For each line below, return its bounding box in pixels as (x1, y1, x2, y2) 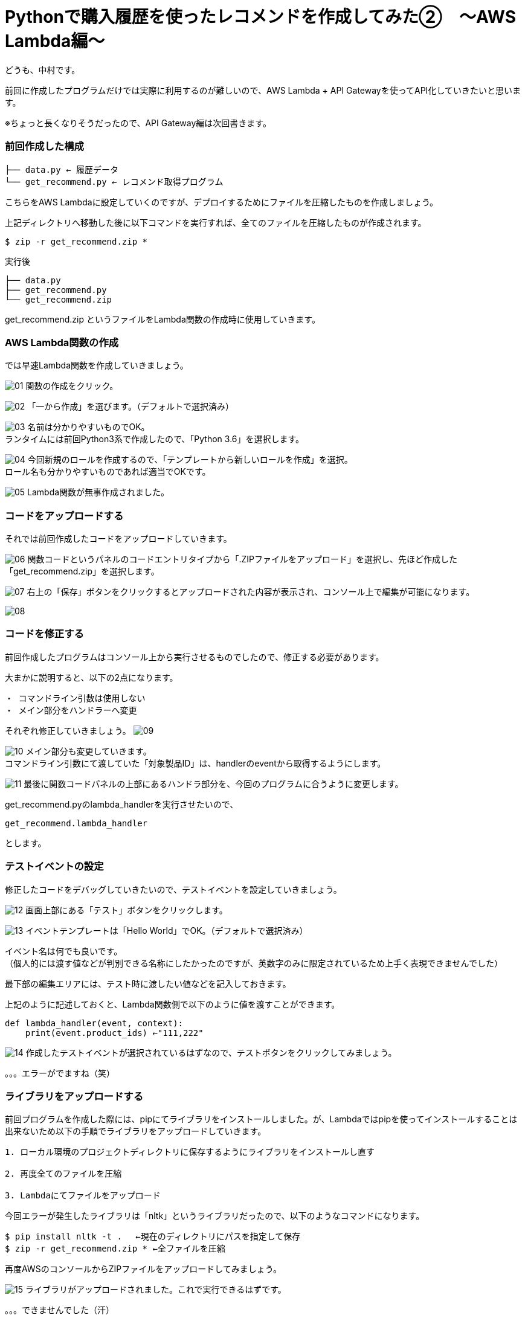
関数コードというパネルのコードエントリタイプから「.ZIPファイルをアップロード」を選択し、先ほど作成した (27, 554, 457, 564)
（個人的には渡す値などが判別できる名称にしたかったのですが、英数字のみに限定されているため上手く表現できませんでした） (5, 957, 503, 968)
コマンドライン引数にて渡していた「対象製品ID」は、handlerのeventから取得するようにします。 (5, 757, 386, 768)
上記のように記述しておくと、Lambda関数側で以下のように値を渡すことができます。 (5, 998, 340, 1009)
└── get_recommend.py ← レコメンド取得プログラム (5, 176, 224, 187)
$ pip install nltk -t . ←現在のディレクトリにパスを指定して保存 (5, 1232, 301, 1242)
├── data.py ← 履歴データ (5, 164, 119, 175)
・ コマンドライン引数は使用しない (5, 693, 146, 703)
